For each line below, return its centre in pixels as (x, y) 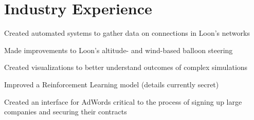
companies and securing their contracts (66, 112)
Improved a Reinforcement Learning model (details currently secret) (112, 84)
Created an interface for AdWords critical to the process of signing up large (123, 101)
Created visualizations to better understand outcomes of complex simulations (126, 67)
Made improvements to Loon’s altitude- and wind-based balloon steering (119, 50)
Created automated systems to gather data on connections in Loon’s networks (127, 33)
